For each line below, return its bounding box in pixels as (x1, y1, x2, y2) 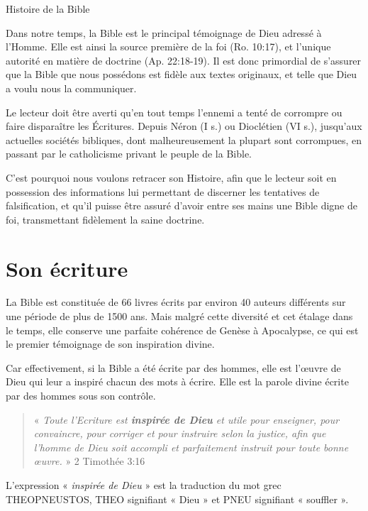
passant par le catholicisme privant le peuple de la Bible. (6, 146, 252, 161)
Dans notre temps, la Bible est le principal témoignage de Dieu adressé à (6, 25, 322, 40)
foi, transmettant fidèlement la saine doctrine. (6, 211, 205, 226)
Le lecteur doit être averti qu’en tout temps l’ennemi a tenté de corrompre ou (6, 104, 342, 119)
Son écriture (6, 253, 128, 282)
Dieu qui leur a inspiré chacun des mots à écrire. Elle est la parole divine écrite (6, 374, 349, 389)
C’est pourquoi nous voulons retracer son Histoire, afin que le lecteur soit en (6, 170, 337, 185)
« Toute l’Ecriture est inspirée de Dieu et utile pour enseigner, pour (33, 412, 340, 427)
